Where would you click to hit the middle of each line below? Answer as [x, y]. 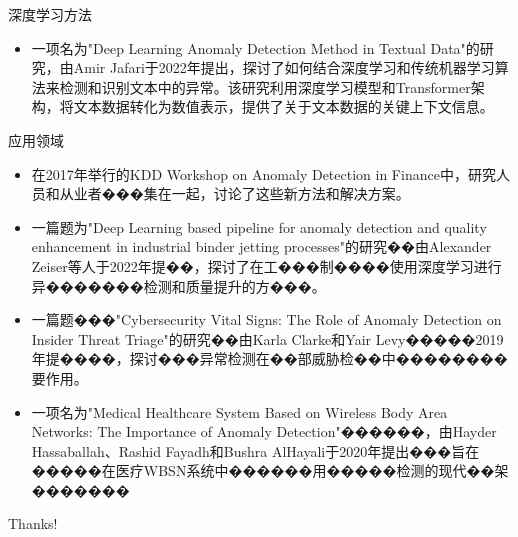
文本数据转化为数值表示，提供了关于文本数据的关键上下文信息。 [283, 106]
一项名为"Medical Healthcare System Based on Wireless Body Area [239, 411]
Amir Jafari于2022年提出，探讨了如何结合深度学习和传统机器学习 [284, 67]
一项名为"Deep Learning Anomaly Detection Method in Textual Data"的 [255, 47]
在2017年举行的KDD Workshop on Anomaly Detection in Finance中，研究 [263, 173]
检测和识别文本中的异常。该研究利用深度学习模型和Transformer [265, 86]
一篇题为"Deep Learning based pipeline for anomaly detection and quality [259, 226]
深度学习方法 [50, 14]
